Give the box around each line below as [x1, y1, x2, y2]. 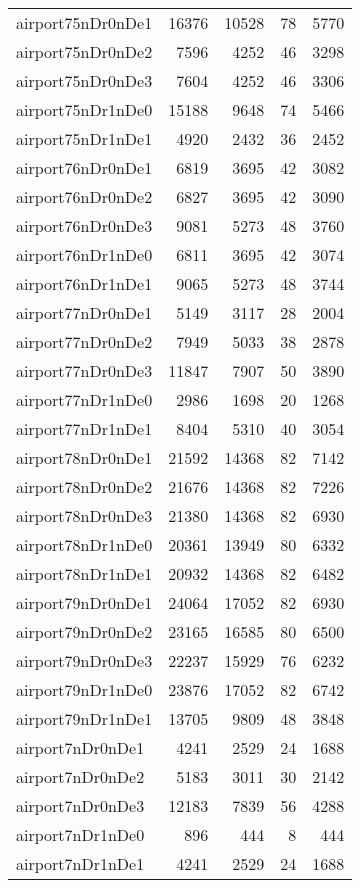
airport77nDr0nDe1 [16, 301, 153, 324]
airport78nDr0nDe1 [16, 446, 153, 469]
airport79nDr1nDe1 [16, 707, 153, 730]
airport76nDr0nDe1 [16, 156, 153, 179]
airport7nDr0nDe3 [16, 794, 145, 817]
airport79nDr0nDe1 [16, 591, 153, 614]
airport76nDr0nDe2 [16, 185, 153, 208]
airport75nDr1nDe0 [16, 98, 153, 121]
